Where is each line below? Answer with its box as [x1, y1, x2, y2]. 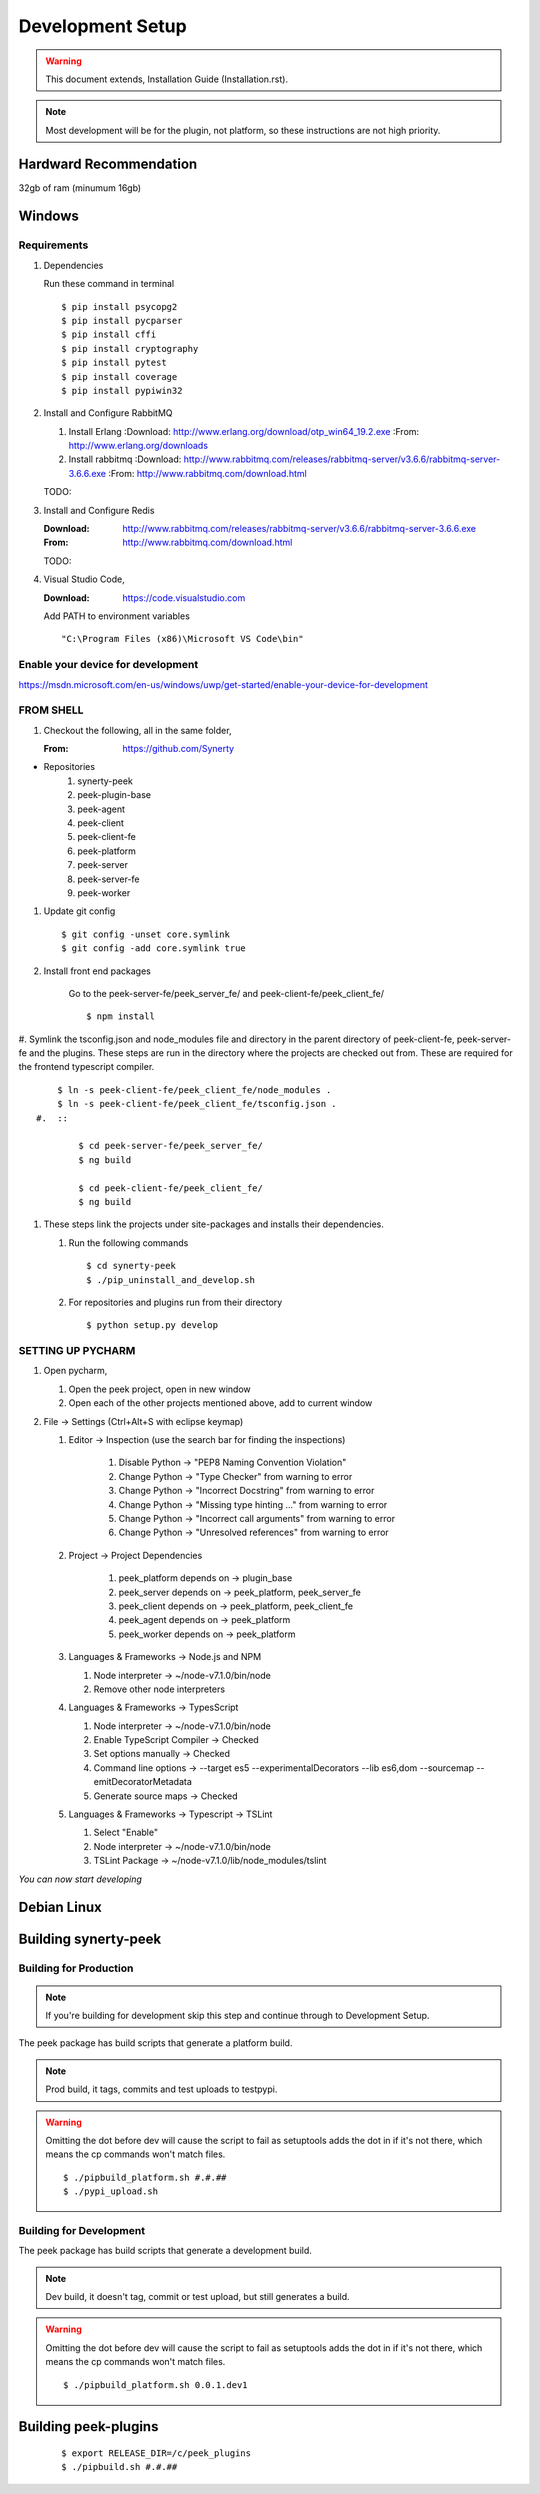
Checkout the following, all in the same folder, [43, 724, 232, 736]
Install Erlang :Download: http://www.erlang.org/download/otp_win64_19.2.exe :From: [68, 425, 420, 437]
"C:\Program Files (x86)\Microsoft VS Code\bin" [61, 633, 304, 645]
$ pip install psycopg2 [61, 301, 178, 312]
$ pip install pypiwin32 [61, 385, 183, 396]
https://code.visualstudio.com [122, 591, 246, 604]
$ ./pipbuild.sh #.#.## [61, 2461, 178, 2473]
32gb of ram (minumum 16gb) [18, 181, 142, 194]
